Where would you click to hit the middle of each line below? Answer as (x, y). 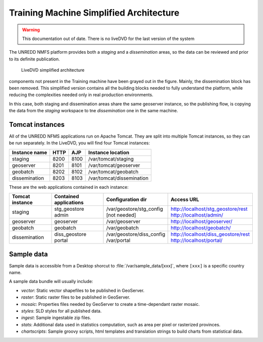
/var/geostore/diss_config (136, 234)
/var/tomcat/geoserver (114, 165)
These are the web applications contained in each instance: (69, 187)
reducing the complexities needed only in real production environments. (81, 95)
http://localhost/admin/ (197, 215)
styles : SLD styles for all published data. (61, 311)
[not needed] (121, 215)
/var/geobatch (122, 228)
